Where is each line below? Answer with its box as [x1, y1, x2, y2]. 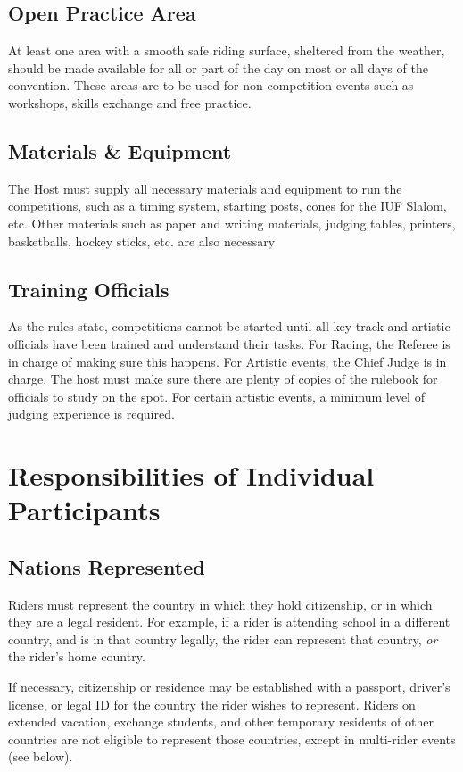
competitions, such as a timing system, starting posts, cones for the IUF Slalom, [8, 196, 447, 215]
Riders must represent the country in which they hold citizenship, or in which [8, 594, 433, 613]
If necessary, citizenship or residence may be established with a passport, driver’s [8, 677, 451, 696]
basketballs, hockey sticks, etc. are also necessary [8, 231, 276, 250]
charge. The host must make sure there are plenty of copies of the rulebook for [8, 369, 438, 388]
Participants [8, 492, 161, 528]
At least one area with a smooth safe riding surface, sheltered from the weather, [8, 41, 445, 60]
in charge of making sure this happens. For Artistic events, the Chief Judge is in [8, 352, 447, 370]
